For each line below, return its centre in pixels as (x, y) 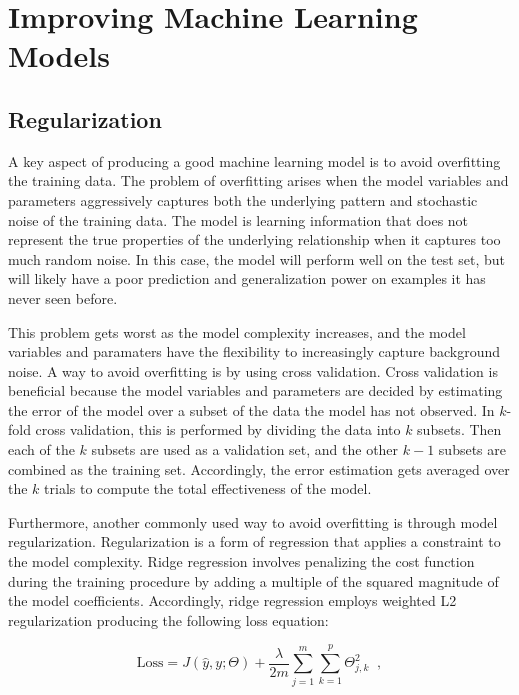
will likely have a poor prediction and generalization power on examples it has (247, 278)
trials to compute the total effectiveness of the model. (208, 488)
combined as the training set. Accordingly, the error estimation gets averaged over (259, 468)
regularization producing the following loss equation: (168, 619)
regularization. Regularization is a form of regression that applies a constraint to (254, 541)
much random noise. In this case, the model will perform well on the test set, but (257, 258)
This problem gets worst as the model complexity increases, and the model (237, 331)
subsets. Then (459, 429)
